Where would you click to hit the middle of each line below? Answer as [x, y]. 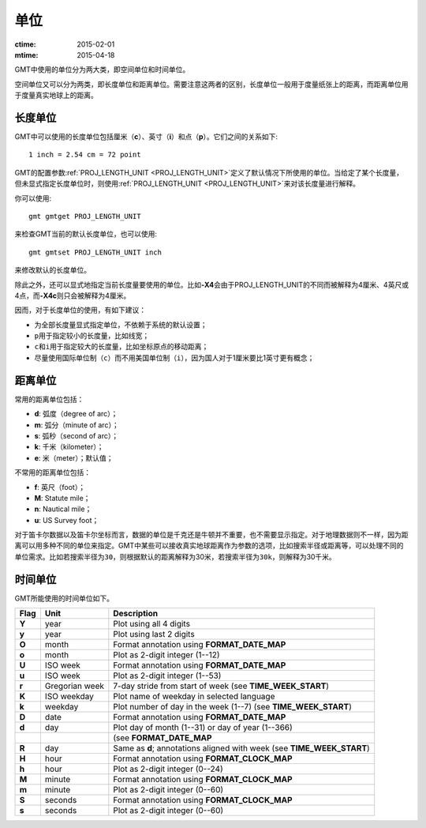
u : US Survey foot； [67, 520]
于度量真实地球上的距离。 [56, 96]
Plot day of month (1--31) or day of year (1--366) [203, 728]
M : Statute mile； [62, 498]
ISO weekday [69, 697]
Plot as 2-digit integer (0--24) [168, 769]
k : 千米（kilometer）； [69, 447]
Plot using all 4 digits [152, 624]
